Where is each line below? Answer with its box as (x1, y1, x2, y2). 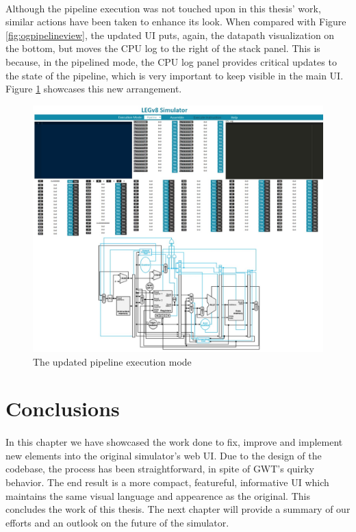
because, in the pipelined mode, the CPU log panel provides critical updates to (5, 54, 337, 68)
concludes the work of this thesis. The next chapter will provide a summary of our (5, 502, 351, 516)
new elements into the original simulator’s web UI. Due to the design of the (5, 448, 322, 462)
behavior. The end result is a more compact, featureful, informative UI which (5, 474, 329, 489)
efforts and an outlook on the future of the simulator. (5, 515, 229, 529)
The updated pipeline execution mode (33, 354, 192, 368)
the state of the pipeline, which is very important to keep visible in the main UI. (5, 68, 344, 82)
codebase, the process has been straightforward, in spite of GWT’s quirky (5, 461, 314, 476)
